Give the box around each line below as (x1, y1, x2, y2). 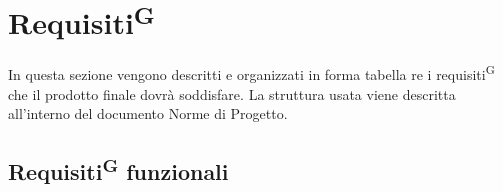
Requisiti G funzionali (8, 152, 229, 187)
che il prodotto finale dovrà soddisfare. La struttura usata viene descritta (8, 83, 456, 104)
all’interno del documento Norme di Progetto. (8, 103, 288, 124)
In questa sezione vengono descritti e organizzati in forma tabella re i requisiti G (8, 61, 495, 85)
